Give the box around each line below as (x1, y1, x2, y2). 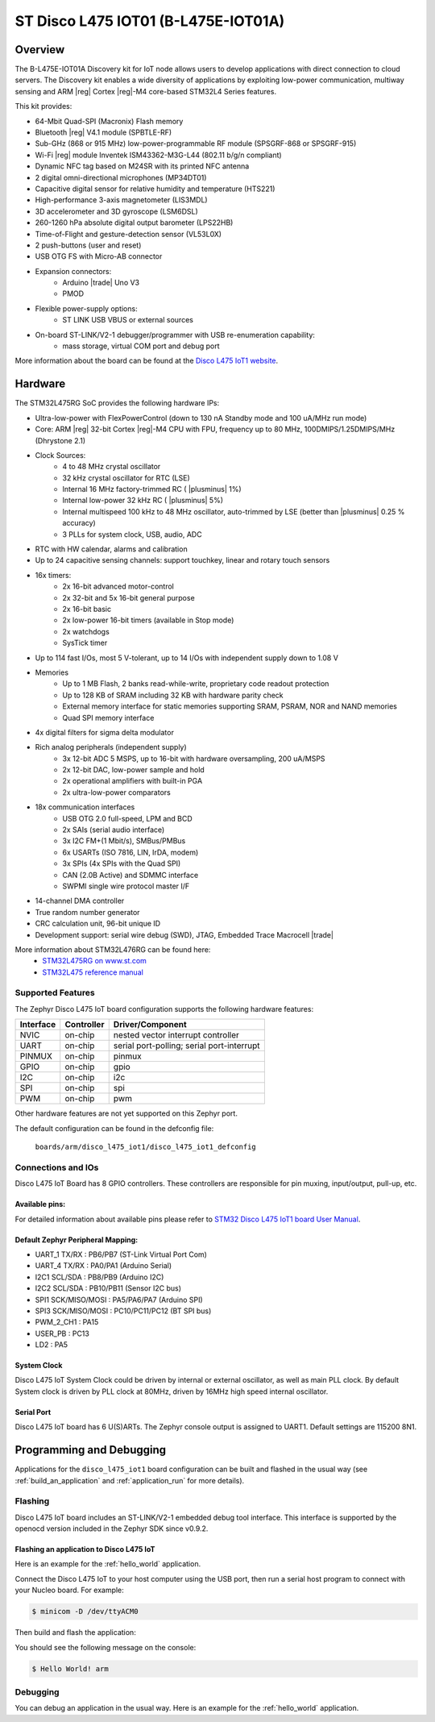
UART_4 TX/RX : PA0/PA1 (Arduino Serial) (35, 1261, 172, 1271)
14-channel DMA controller (35, 896, 125, 906)
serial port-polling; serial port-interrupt (113, 1040, 261, 1051)
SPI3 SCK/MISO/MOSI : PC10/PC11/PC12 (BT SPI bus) (35, 1306, 212, 1316)
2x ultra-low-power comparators (62, 787, 171, 797)
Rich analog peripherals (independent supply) (35, 742, 187, 752)
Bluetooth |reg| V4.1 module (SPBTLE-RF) (35, 127, 172, 137)
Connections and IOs (14, 1162, 99, 1173)
